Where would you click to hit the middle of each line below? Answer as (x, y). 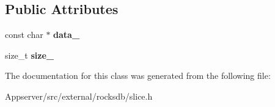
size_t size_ (29, 55)
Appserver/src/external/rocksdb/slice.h (79, 96)
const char (24, 35)
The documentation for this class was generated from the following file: (138, 76)
